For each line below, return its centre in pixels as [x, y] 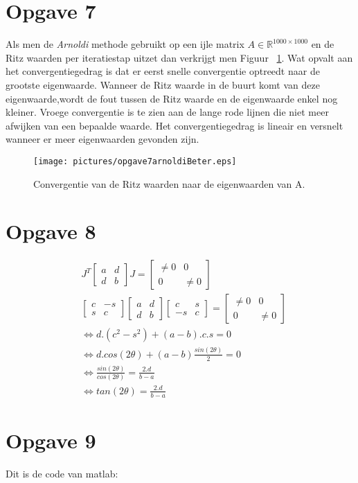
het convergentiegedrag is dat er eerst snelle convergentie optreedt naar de [163, 71]
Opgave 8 [51, 231]
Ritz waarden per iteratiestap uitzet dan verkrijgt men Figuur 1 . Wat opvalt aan [179, 57]
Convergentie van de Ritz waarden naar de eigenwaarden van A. [169, 183]
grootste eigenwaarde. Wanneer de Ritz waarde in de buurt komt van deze [163, 84]
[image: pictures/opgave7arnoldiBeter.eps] [135, 161]
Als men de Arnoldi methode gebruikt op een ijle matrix [125, 44]
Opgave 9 [51, 440]
